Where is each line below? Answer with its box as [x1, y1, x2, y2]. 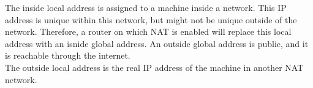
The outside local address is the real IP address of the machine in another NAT [5, 61, 304, 73]
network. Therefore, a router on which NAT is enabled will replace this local [5, 25, 292, 38]
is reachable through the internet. [5, 49, 130, 62]
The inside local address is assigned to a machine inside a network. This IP [5, 1, 287, 13]
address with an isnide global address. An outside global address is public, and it [5, 37, 309, 50]
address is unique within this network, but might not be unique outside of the [5, 13, 297, 26]
